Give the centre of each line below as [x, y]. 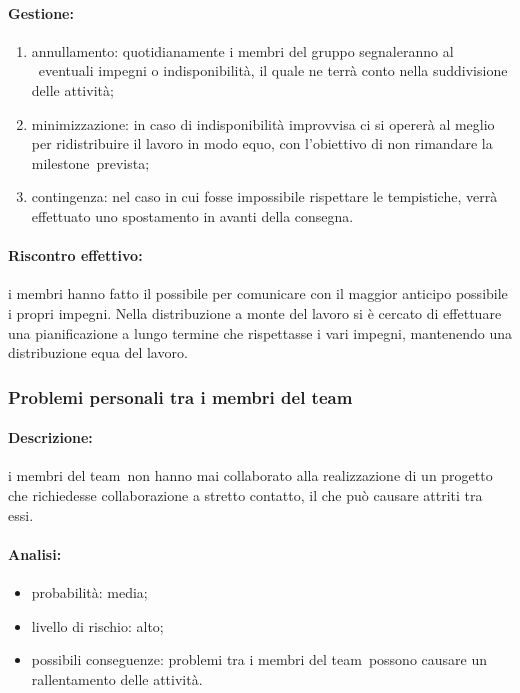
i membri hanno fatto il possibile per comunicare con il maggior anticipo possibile [258, 293]
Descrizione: [50, 437]
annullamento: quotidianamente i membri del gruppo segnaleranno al [242, 50]
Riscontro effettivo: [75, 255]
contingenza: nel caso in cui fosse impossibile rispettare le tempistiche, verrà [264, 196]
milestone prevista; [90, 162]
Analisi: [35, 553]
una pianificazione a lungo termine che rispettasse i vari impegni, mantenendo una [260, 332]
